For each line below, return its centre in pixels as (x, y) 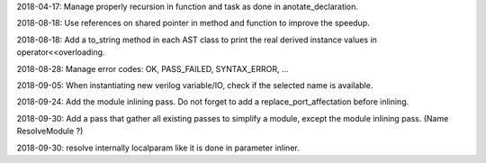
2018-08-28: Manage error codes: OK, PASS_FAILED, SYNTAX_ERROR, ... (153, 68)
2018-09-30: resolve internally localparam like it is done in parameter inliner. (158, 148)
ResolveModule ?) (50, 131)
